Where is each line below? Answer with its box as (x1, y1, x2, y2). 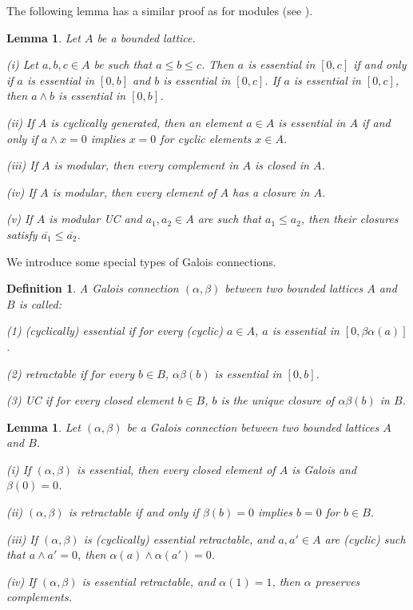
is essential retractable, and (81, 572, 216, 589)
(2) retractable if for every (6, 365, 134, 381)
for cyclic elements (160, 130, 252, 146)
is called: (18, 295, 62, 312)
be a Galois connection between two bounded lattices (126, 418, 379, 435)
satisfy (6, 225, 38, 242)
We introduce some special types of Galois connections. (6, 253, 276, 269)
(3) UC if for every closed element (6, 392, 174, 409)
